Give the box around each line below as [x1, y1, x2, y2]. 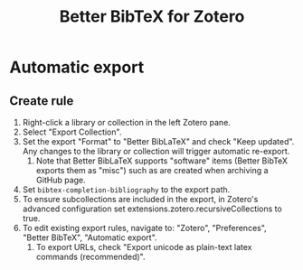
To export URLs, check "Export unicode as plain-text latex [35, 242, 252, 252]
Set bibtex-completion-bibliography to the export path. [22, 184, 231, 195]
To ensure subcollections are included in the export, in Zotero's [22, 194, 259, 204]
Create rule [9, 93, 74, 108]
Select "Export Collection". [22, 126, 122, 137]
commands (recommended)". [35, 251, 147, 262]
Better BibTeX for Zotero [59, 6, 245, 27]
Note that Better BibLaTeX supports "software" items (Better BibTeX [35, 155, 288, 166]
